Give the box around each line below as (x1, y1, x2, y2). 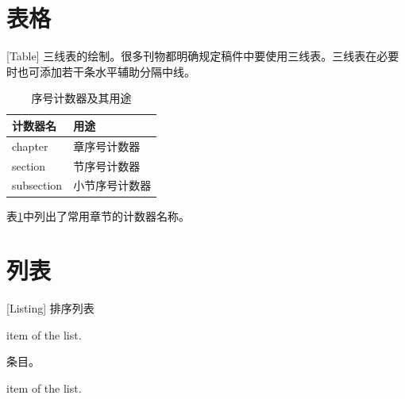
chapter (12, 137, 48, 154)
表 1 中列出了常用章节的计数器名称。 (6, 207, 190, 224)
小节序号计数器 (73, 177, 152, 194)
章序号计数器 (73, 137, 141, 154)
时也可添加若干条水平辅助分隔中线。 (6, 63, 195, 79)
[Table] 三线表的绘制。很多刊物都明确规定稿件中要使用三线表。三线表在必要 (6, 48, 399, 64)
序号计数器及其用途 (31, 90, 132, 106)
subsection (12, 177, 63, 194)
